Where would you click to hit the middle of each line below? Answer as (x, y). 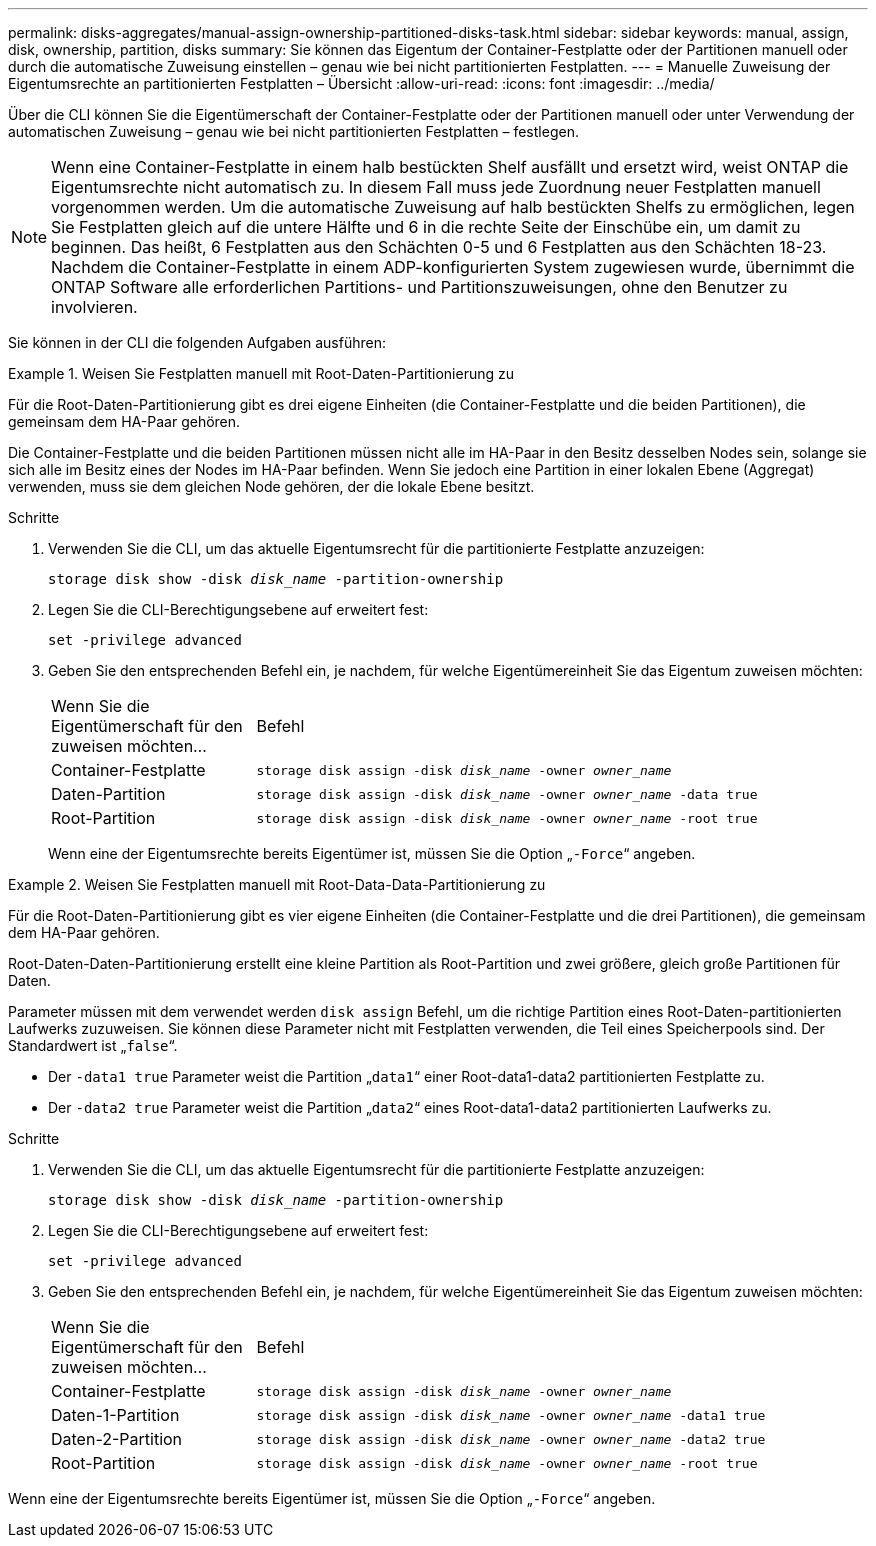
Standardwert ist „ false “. (93, 1045)
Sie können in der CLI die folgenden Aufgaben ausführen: (197, 342)
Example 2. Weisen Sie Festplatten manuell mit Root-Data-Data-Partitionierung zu (277, 884)
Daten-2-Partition (117, 1439)
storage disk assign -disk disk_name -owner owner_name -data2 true (511, 1439)
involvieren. (94, 307)
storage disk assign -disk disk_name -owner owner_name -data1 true (511, 1415)
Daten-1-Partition (115, 1415)
